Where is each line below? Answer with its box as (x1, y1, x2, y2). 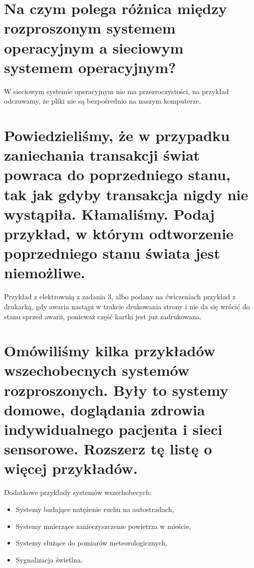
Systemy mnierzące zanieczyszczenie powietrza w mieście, (15, 520, 191, 531)
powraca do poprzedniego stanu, (4, 164, 231, 185)
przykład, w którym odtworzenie (4, 223, 234, 243)
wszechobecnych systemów (4, 360, 190, 380)
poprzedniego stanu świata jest (4, 243, 221, 263)
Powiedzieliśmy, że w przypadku (4, 125, 230, 146)
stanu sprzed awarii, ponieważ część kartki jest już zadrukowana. (4, 311, 202, 321)
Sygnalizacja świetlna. (15, 554, 83, 564)
